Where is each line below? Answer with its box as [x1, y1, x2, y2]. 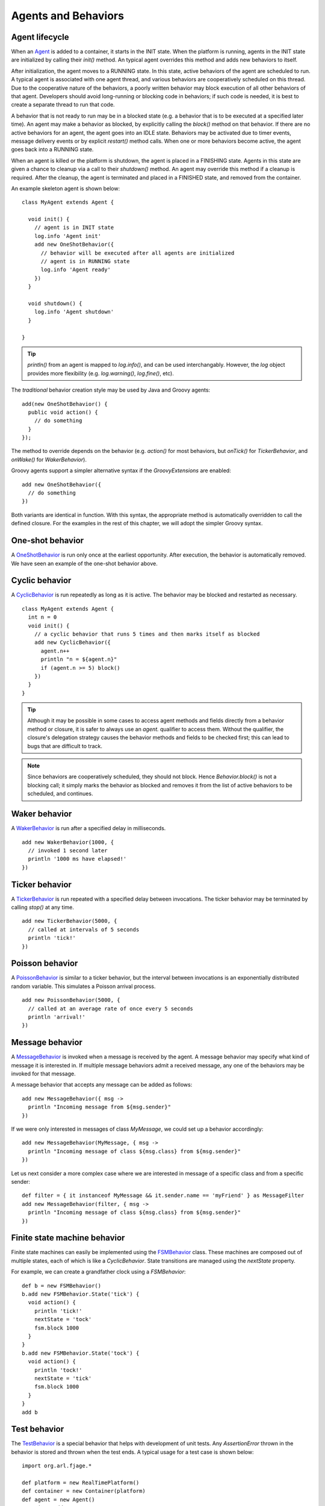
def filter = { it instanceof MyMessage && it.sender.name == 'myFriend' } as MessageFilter [22, 1192, 305, 1199]
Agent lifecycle [11, 32, 69, 42]
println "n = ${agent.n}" [40, 656, 117, 663]
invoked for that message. [11, 1070, 76, 1078]
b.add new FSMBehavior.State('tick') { [22, 1291, 140, 1298]
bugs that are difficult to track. [27, 742, 102, 749]
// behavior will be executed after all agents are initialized [40, 249, 235, 256]
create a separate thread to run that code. [11, 101, 115, 108]
